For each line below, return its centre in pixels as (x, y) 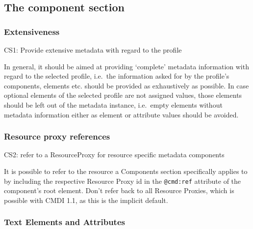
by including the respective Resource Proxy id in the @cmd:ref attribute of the (123, 181)
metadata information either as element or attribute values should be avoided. (121, 114)
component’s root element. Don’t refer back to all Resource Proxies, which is (119, 190)
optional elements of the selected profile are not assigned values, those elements (123, 95)
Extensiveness (32, 31)
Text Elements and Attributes (64, 222)
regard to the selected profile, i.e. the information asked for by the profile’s (117, 76)
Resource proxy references (57, 136)
